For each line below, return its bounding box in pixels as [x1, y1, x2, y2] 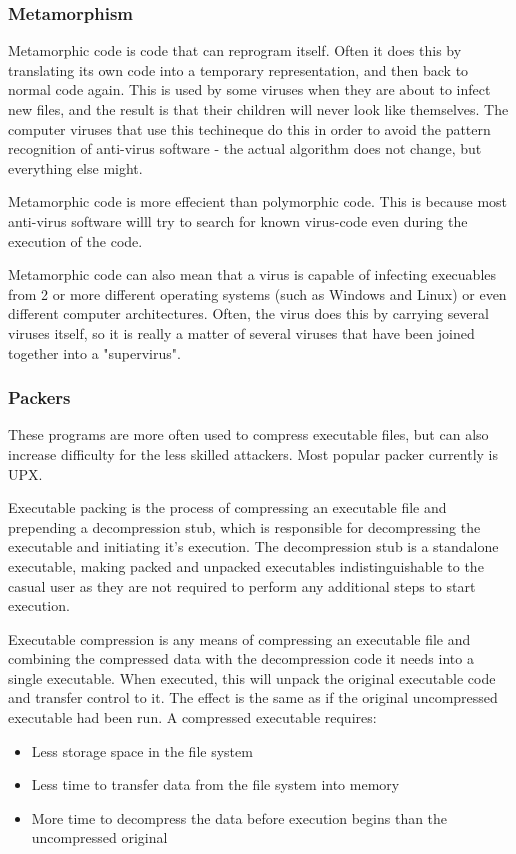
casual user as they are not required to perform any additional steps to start [8, 575, 476, 596]
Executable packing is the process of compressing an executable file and [8, 497, 447, 518]
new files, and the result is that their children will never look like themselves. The [8, 99, 509, 119]
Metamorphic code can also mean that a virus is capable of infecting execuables [8, 264, 497, 285]
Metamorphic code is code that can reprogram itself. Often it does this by [8, 40, 462, 61]
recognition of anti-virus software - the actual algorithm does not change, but [8, 138, 482, 159]
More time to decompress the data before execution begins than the [31, 807, 448, 828]
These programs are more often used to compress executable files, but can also [8, 424, 489, 445]
